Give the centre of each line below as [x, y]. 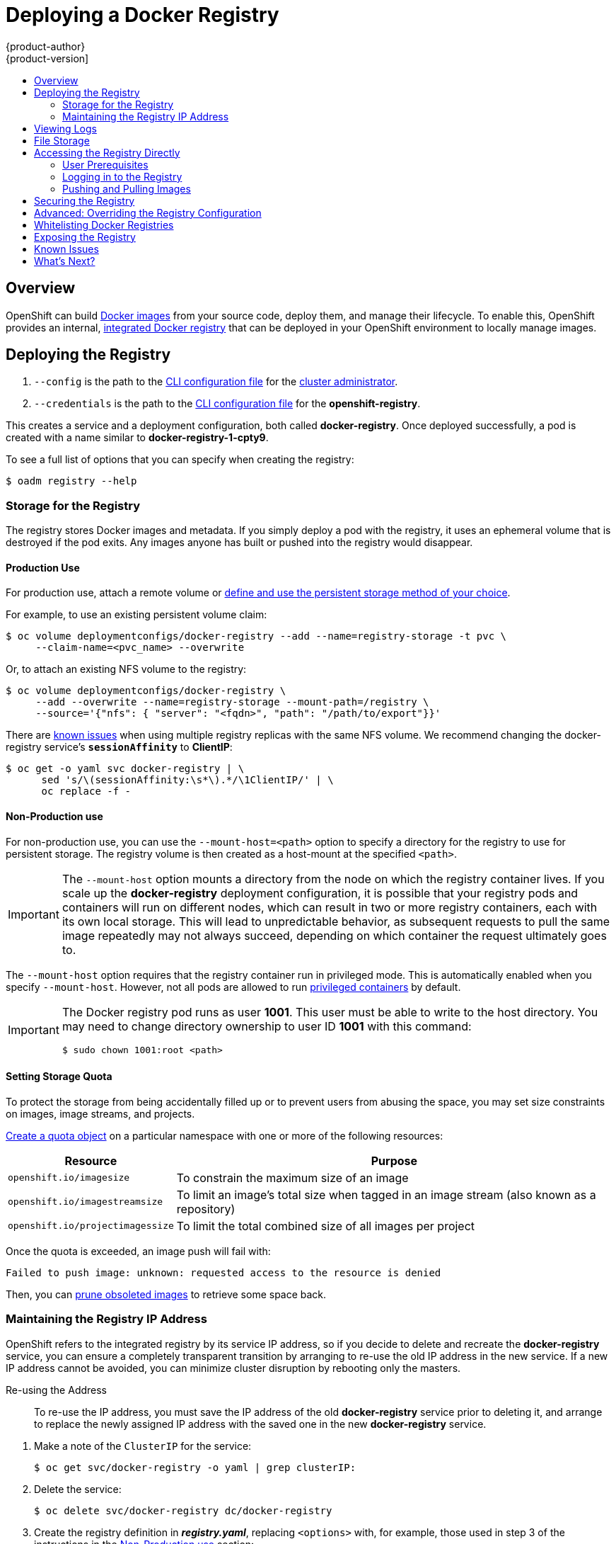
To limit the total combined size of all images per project [326, 1226]
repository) [206, 1209]
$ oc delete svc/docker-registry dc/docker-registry [183, 1510]
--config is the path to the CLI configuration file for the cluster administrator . [216, 382]
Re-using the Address [57, 1390]
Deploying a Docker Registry [143, 15]
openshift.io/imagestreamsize [86, 1202]
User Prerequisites [105, 164]
